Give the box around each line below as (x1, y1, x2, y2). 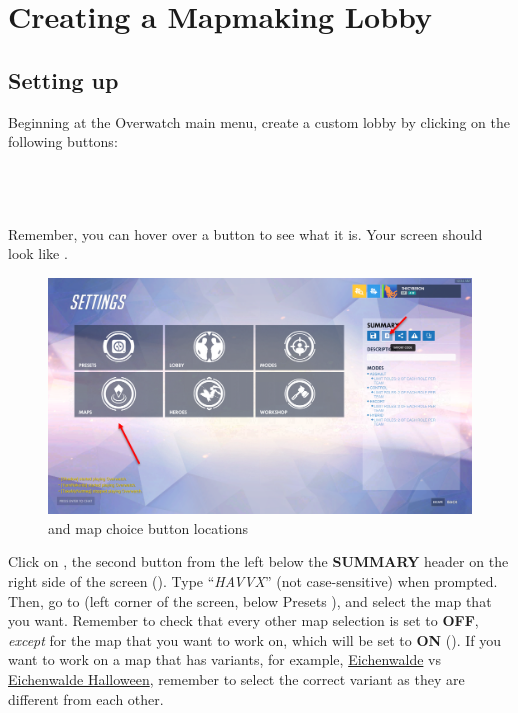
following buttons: (8, 131, 118, 152)
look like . (8, 243, 68, 264)
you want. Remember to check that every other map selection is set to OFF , (8, 610, 479, 631)
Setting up (8, 64, 119, 95)
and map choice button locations (48, 517, 248, 538)
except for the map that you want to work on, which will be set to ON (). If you (8, 629, 502, 650)
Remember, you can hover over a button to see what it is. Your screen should (8, 223, 483, 244)
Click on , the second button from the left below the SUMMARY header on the (8, 551, 509, 572)
